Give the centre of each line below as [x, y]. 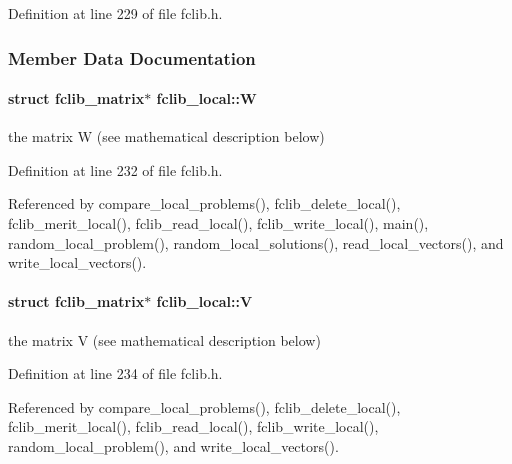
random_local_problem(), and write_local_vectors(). [173, 445]
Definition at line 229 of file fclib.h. [115, 13]
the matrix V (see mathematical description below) [164, 339]
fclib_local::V [204, 301]
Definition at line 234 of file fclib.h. [115, 373]
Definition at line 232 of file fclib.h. [115, 169]
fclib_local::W [206, 98]
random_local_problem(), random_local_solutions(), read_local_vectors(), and [256, 242]
